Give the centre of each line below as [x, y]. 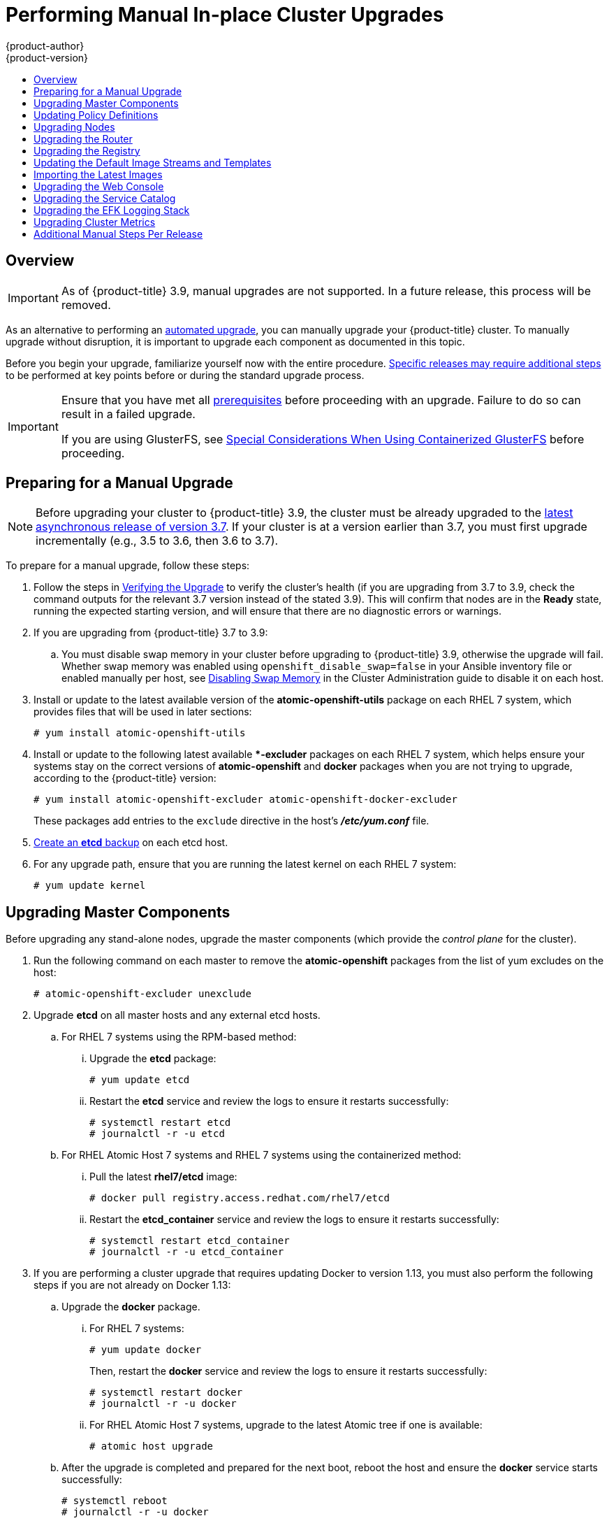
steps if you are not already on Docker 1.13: [132, 1285]
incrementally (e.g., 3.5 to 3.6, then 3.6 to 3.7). [157, 541]
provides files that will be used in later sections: [143, 712]
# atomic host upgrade [152, 1446]
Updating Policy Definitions [96, 115]
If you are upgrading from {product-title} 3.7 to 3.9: [151, 633]
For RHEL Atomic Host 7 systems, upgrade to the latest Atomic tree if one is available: [286, 1425]
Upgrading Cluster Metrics [95, 222]
